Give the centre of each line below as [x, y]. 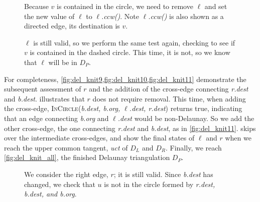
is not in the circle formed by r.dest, [160, 184]
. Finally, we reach [194, 147]
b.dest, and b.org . [50, 194]
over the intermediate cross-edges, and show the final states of [99, 138]
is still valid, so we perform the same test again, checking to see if [134, 42]
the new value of [49, 16]
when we [238, 138]
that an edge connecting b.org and [56, 118]
